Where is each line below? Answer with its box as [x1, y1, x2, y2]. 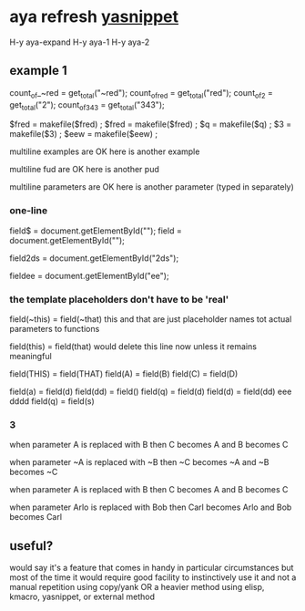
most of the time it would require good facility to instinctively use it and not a [9, 572, 297, 583]
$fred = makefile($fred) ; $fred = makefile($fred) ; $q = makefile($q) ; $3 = [9, 119, 292, 129]
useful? [9, 538, 54, 554]
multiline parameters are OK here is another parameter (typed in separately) [9, 181, 294, 192]
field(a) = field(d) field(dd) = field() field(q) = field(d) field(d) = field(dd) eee [9, 386, 292, 397]
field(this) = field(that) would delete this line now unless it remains [9, 340, 258, 352]
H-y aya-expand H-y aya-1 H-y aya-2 [9, 36, 150, 47]
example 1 [9, 63, 68, 78]
